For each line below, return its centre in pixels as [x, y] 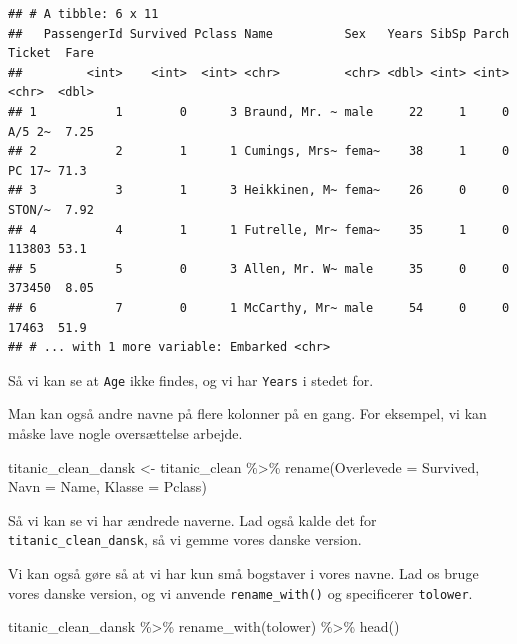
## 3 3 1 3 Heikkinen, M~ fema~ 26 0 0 [259, 190]
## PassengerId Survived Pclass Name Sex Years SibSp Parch [259, 33]
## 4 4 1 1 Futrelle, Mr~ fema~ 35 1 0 [259, 229]
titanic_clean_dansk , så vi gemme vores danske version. [185, 539]
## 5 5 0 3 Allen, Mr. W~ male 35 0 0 [259, 268]
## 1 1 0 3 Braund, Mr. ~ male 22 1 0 [259, 111]
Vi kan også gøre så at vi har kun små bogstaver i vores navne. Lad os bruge [243, 572]
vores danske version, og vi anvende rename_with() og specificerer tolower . [240, 592]
